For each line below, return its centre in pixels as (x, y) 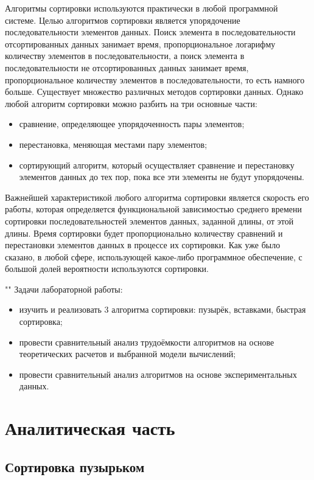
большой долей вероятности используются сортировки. (107, 269)
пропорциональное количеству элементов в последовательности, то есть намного (155, 79)
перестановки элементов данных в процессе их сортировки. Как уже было (143, 245)
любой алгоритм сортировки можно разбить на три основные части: (131, 103)
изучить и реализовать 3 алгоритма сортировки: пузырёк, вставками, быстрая (162, 309)
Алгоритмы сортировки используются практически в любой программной (141, 8)
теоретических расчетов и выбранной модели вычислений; (127, 354)
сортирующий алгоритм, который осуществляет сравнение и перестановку (157, 165)
